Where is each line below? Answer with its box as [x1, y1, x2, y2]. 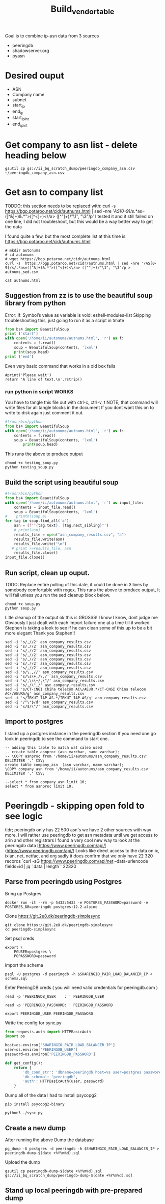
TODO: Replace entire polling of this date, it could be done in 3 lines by [5, 582, 148, 588]
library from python [5, 299, 66, 307]
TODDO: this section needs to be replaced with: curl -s [5, 203, 116, 209]
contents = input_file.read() [14, 505, 76, 510]
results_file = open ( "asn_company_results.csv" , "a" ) [14, 532, 126, 537]
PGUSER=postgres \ [14, 949, 52, 954]
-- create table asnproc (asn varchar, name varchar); [5, 749, 120, 754]
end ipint [12, 121, 28, 128]
